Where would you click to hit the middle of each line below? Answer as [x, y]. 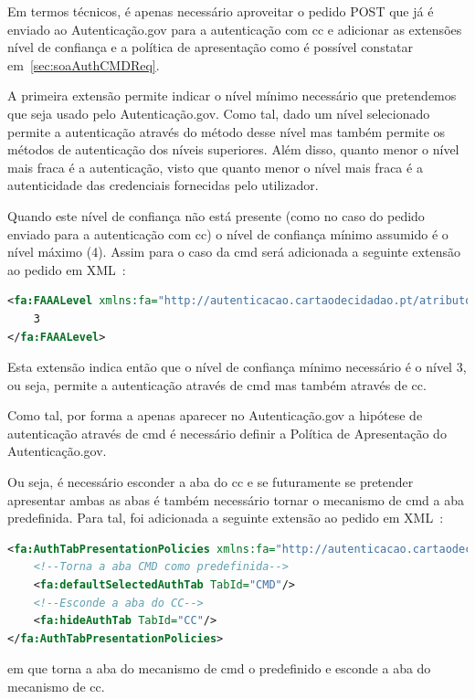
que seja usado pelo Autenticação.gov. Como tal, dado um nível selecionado [219, 113]
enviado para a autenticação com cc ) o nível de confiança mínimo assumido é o [228, 233]
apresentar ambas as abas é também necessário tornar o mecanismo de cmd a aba [236, 499]
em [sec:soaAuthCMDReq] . [84, 64]
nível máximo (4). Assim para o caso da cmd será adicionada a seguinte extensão [234, 252]
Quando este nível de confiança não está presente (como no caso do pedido [216, 215]
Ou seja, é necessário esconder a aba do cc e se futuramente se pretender [211, 482]
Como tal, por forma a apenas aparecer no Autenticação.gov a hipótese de [215, 415]
